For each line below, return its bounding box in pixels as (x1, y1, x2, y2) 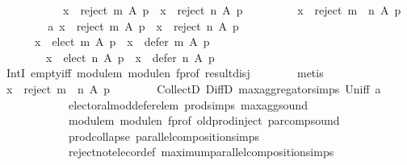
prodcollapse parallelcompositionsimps (68, 127, 260, 144)
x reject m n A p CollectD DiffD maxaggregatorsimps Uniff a (6, 80, 381, 97)
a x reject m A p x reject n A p (48, 17, 239, 34)
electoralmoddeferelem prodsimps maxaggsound (68, 96, 308, 113)
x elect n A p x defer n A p (45, 48, 215, 65)
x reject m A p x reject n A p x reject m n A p (62, 2, 401, 18)
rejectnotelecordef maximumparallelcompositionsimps (68, 143, 334, 160)
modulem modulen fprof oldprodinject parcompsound (68, 112, 340, 129)
